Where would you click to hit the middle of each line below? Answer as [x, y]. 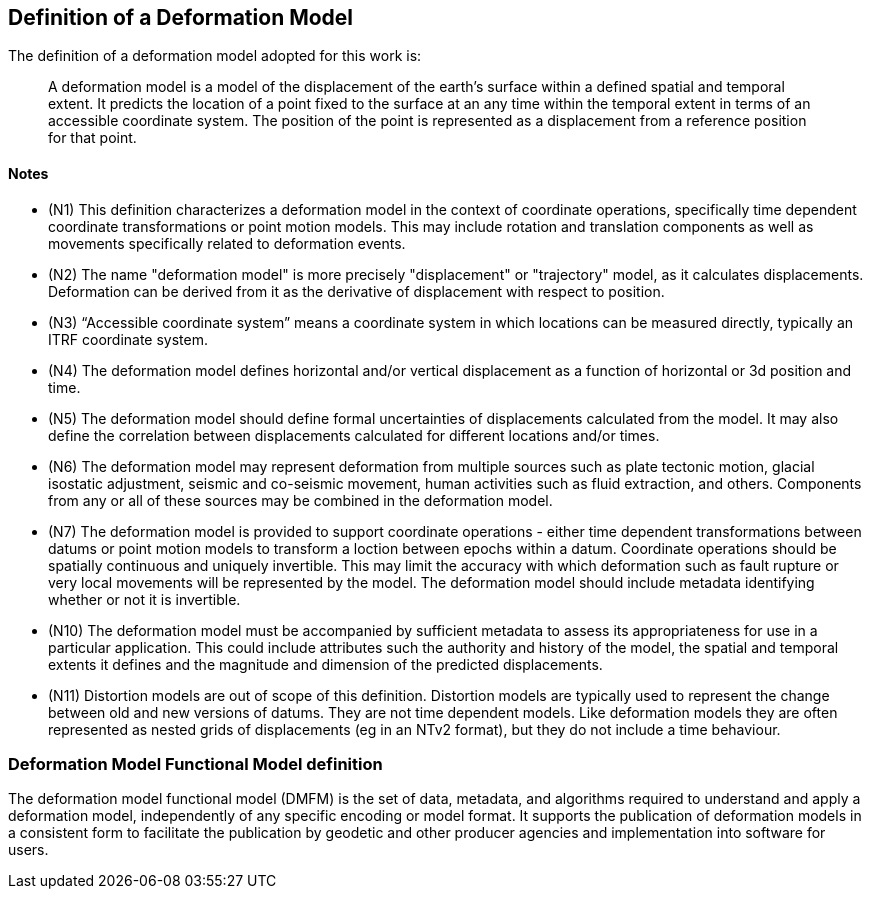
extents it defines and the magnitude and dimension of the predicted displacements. [325, 664]
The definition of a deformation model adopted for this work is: [215, 56]
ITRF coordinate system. [128, 339]
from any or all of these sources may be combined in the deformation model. [300, 500]
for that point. [92, 138]
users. [28, 850]
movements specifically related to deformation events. [227, 243]
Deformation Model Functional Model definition [195, 764]
